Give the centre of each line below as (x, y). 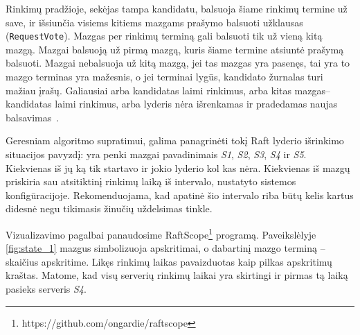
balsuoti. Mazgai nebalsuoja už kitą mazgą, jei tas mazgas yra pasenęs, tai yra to (178, 63)
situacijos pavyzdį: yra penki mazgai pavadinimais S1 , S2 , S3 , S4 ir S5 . (156, 154)
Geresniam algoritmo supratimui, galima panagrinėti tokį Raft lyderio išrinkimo (175, 140)
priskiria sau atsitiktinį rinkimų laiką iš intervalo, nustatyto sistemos (151, 181)
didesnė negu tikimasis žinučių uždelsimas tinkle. (109, 208)
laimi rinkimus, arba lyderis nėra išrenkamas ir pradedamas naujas (196, 104)
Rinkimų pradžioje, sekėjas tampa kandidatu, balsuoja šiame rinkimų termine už (177, 8)
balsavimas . (33, 117)
